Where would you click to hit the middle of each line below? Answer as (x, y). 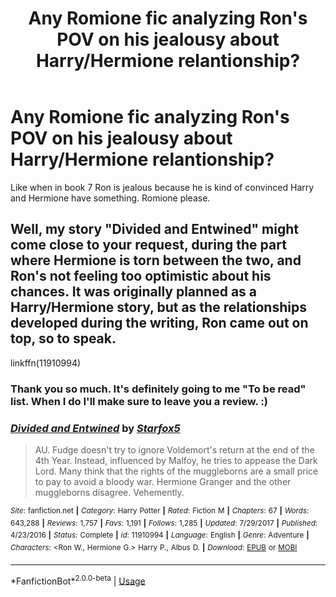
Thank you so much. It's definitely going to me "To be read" (158, 389)
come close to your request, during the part (148, 245)
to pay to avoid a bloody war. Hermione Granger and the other (163, 481)
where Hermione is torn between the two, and (156, 260)
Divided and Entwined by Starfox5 (95, 428)
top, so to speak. (63, 338)
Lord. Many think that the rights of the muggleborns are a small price (176, 471)
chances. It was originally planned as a (134, 292)
